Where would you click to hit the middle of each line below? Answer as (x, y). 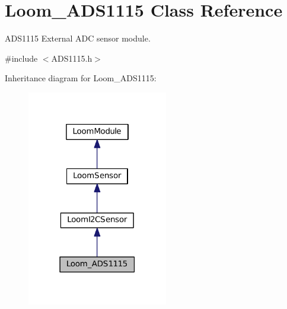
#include (21, 58)
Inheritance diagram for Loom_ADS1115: (81, 78)
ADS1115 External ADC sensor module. (78, 38)
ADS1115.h (72, 58)
